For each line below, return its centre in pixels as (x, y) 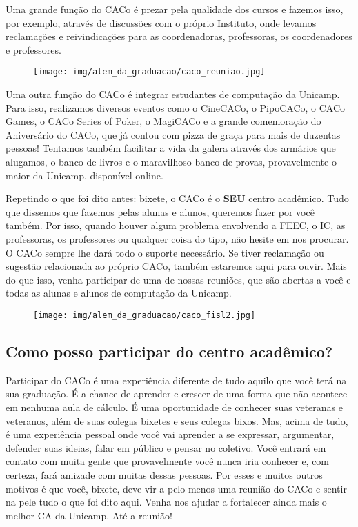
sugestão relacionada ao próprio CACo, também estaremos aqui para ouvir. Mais (176, 266)
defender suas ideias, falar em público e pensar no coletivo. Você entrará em (166, 447)
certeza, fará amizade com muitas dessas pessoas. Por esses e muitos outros (164, 474)
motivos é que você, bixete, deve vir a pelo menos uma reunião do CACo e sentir (176, 488)
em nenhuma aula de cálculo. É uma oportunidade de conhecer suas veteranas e (174, 407)
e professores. (33, 49)
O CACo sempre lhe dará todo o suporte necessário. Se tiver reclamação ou (165, 252)
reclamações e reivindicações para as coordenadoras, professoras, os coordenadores (179, 36)
